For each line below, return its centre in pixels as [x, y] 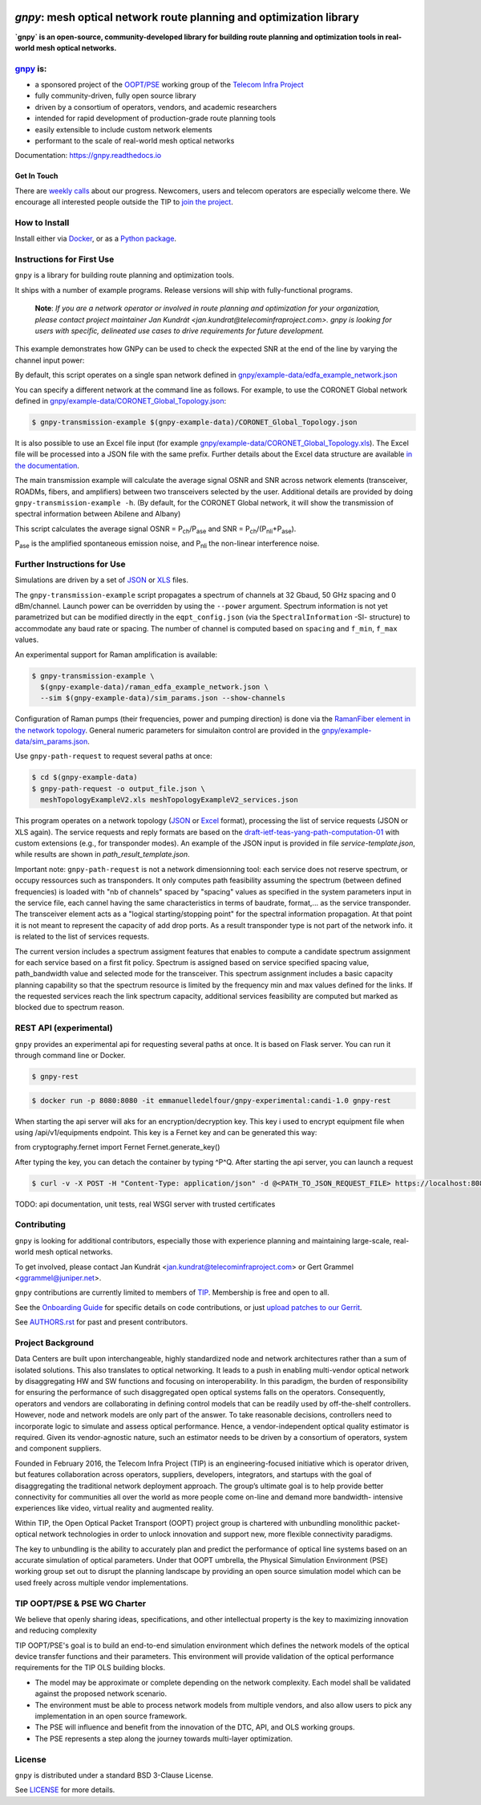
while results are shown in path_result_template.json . [102, 854]
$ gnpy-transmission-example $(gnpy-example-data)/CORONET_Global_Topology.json [194, 422]
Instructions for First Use [65, 259]
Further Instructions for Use [70, 564]
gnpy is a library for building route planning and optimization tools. [124, 275]
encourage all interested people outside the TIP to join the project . [124, 202]
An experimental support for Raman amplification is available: [116, 655]
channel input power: [50, 360]
